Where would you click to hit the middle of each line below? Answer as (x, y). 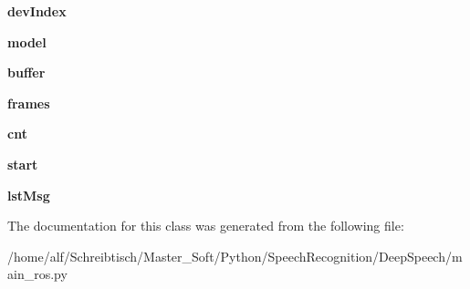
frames (29, 103)
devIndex (37, 11)
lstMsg (29, 195)
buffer (26, 72)
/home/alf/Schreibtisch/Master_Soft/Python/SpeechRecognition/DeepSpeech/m (235, 256)
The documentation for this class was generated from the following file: (206, 226)
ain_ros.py (37, 274)
